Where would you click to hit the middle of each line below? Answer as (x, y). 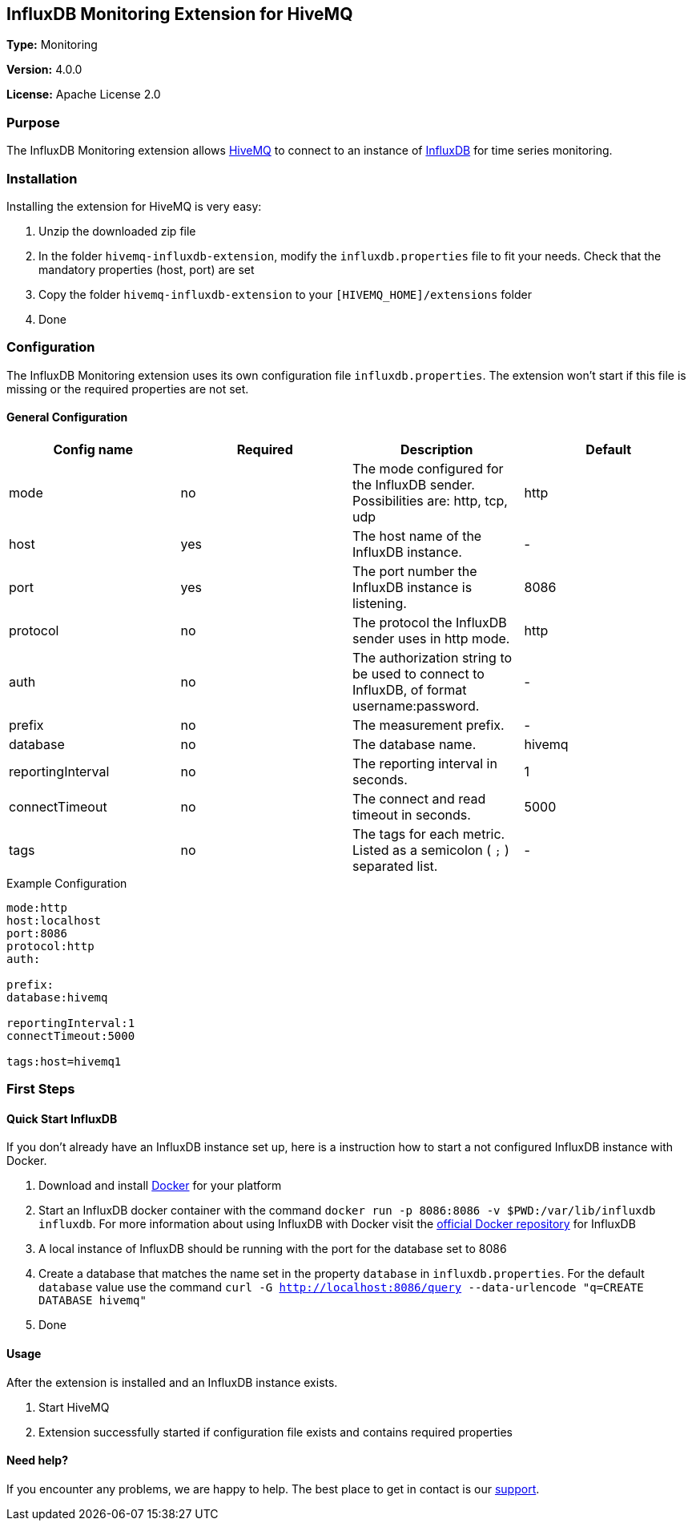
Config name (93, 449)
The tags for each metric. (429, 834)
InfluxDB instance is (412, 587)
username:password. (416, 705)
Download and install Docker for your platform (160, 1186)
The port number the (415, 571)
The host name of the (417, 536)
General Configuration (67, 417)
